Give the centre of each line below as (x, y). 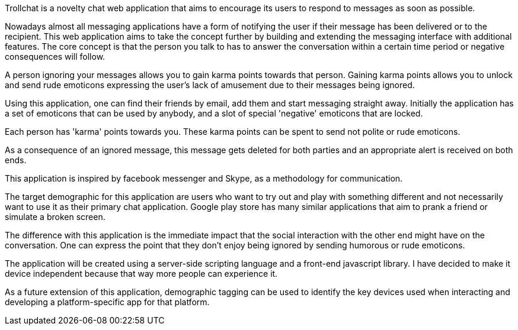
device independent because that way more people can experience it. (141, 274)
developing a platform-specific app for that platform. (107, 302)
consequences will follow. (55, 56)
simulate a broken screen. (55, 217)
